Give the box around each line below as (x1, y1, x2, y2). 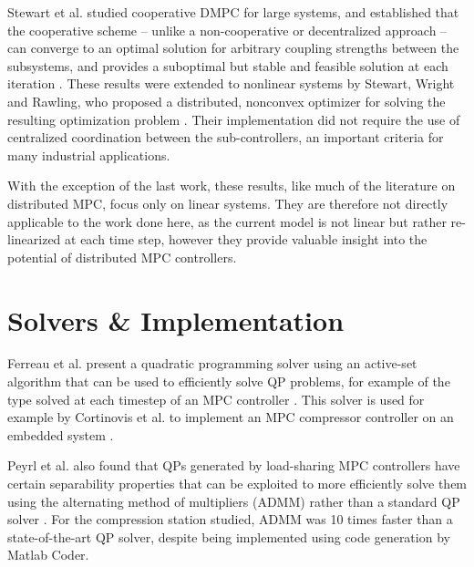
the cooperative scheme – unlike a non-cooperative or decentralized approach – (7, 20, 448, 39)
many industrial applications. (7, 145, 170, 164)
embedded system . (7, 425, 114, 444)
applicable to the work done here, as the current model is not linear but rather (7, 211, 447, 231)
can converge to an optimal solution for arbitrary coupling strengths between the (7, 38, 459, 57)
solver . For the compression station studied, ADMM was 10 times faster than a (7, 510, 453, 529)
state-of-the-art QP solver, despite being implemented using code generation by (7, 527, 450, 546)
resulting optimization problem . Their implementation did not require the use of (7, 109, 460, 129)
